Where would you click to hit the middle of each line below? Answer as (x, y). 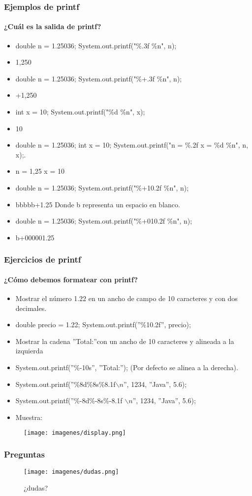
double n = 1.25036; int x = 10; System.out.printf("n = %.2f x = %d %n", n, (132, 145)
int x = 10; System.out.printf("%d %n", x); (80, 112)
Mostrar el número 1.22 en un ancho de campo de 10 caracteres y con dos (126, 298)
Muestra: (29, 417)
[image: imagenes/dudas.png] (71, 472)
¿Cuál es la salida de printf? (53, 26)
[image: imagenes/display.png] (75, 433)
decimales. (31, 308)
